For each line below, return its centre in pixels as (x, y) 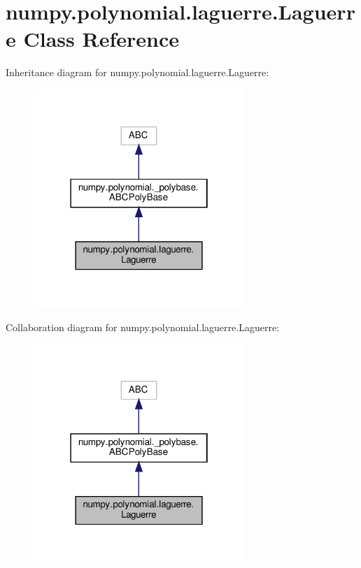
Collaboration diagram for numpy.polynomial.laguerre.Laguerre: (143, 327)
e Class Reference (92, 39)
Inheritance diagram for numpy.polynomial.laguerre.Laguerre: (137, 72)
